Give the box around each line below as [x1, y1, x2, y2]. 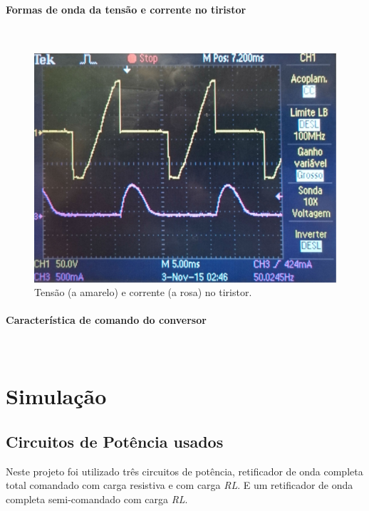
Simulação [6, 381, 107, 411]
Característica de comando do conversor [6, 312, 207, 327]
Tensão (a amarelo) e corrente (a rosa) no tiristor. [34, 285, 252, 300]
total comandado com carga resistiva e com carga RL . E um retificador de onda [6, 478, 353, 492]
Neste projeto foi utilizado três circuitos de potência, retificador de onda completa [6, 463, 363, 478]
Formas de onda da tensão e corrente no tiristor [6, 1, 246, 16]
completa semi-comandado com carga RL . [6, 492, 188, 507]
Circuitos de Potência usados [6, 431, 224, 453]
